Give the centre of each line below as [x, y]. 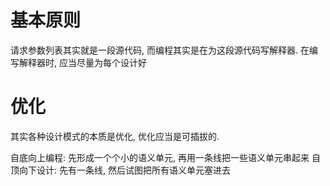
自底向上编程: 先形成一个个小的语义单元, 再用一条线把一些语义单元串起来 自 [165, 157]
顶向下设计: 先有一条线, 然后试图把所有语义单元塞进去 [120, 170]
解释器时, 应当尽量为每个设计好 [82, 62]
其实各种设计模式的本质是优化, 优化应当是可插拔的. [115, 136]
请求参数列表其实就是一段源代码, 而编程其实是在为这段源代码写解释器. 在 [160, 50]
